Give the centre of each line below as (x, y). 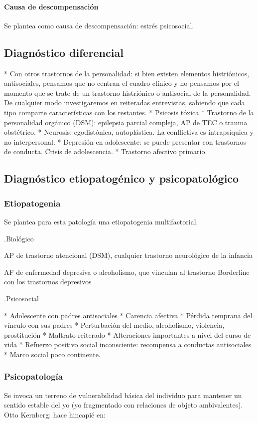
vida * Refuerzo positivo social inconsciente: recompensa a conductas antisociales (128, 344)
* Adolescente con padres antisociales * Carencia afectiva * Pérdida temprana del (128, 315)
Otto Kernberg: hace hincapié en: (55, 414)
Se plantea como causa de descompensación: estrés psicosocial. (99, 25)
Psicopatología (33, 376)
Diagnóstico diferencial (64, 52)
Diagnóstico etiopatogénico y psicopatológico (122, 178)
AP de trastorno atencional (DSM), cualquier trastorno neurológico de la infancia (128, 255)
